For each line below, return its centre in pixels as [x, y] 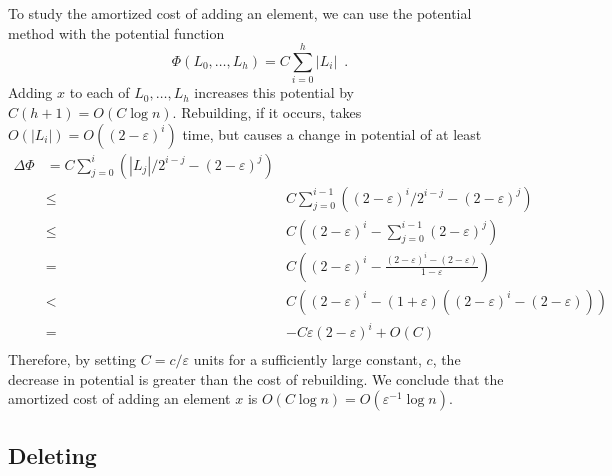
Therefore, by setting [72, 359]
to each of [99, 92]
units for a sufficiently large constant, [307, 359]
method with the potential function [116, 32]
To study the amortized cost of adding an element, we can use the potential [240, 13]
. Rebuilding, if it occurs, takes [267, 111]
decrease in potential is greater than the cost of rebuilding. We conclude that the [256, 378]
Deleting [52, 454]
